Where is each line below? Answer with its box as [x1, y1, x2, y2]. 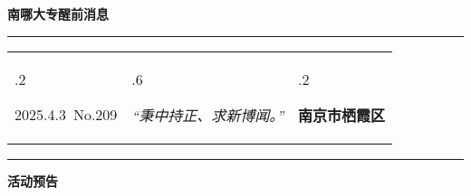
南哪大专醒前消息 [7, 5, 109, 23]
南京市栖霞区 [298, 104, 386, 126]
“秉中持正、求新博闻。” [131, 104, 284, 126]
